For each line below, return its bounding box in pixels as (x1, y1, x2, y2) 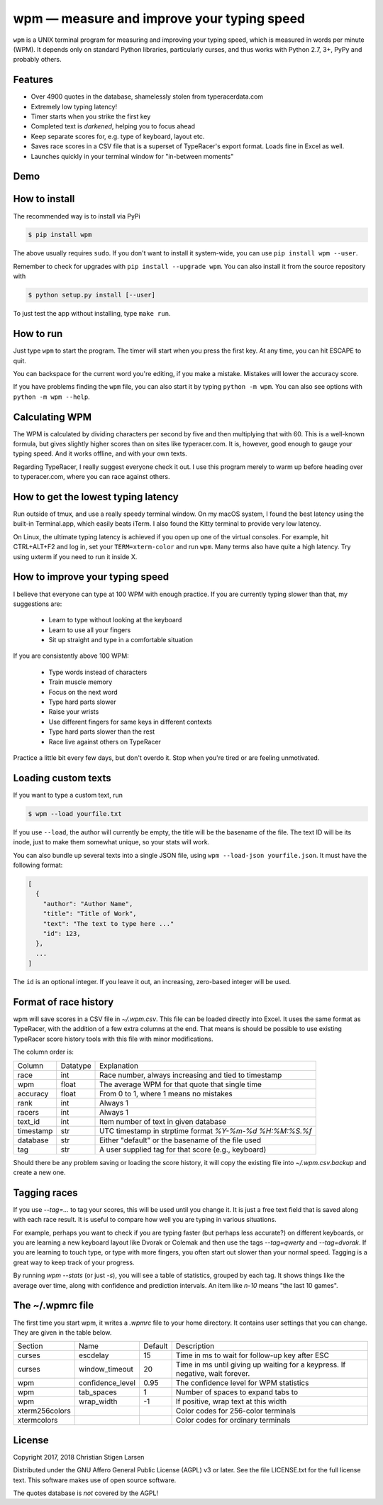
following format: (13, 861, 63, 869)
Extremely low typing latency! (30, 102, 117, 111)
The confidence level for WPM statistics (175, 1378, 309, 1388)
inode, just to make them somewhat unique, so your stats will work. (13, 838, 210, 847)
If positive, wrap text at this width (175, 1396, 287, 1406)
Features (13, 74, 53, 86)
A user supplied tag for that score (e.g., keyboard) (99, 1145, 267, 1154)
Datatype (60, 1061, 91, 1071)
